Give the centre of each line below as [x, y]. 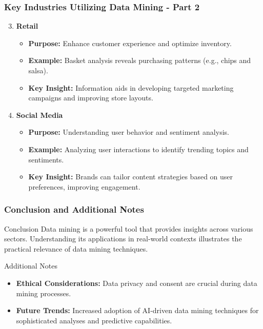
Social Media [39, 115]
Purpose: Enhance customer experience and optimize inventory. [130, 43]
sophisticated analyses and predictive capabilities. [94, 320]
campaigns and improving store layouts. [91, 98]
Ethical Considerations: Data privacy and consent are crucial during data [137, 283]
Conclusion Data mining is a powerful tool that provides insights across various [129, 228]
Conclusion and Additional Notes [74, 209]
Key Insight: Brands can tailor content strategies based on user [131, 177]
